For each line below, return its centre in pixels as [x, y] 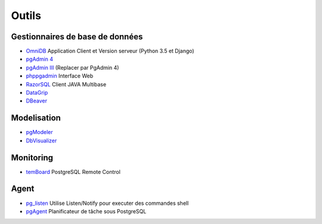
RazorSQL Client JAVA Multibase [66, 84]
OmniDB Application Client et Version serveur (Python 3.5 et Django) [110, 51]
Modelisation [36, 118]
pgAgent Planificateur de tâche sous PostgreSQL [86, 211]
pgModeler [39, 132]
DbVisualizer [41, 141]
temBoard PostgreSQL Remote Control [73, 172]
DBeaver [37, 101]
